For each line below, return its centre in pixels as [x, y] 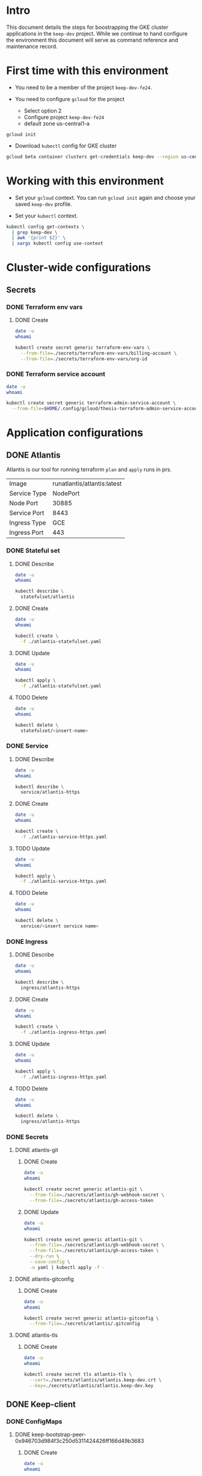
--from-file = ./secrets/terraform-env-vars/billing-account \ [99, 353]
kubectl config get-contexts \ [45, 226]
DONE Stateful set [33, 550]
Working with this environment [85, 181]
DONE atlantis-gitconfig [44, 1279]
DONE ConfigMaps [34, 1421]
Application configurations [75, 433]
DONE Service [27, 746]
